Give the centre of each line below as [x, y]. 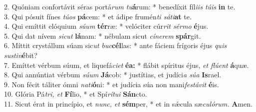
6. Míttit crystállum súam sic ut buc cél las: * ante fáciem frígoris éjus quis [115, 45]
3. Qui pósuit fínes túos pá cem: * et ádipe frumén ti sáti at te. [98, 16]
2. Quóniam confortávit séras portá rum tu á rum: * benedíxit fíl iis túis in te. [120, 6]
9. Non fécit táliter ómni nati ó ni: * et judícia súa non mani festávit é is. [112, 84]
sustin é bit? [21, 55]
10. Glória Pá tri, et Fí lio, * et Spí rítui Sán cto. [76, 94]
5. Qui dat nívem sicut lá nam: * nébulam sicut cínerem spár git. [103, 35]
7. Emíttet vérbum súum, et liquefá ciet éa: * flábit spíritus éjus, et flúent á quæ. [127, 65]
